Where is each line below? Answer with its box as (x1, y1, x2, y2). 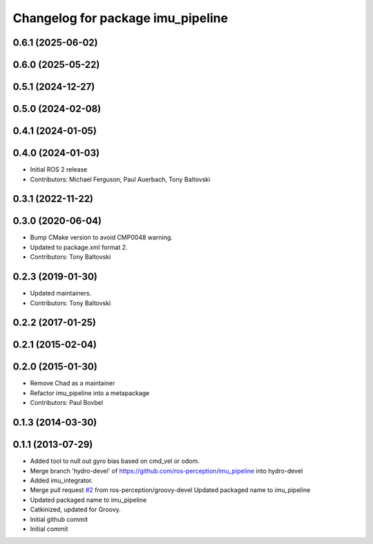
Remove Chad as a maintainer (30, 379, 115, 388)
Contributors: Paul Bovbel (30, 399, 104, 407)
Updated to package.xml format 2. (30, 243, 128, 251)
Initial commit (30, 525, 68, 533)
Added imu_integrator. (30, 476, 93, 484)
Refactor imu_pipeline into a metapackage (30, 388, 150, 397)
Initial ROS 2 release (30, 165, 88, 174)
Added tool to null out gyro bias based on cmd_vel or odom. (30, 457, 200, 465)
